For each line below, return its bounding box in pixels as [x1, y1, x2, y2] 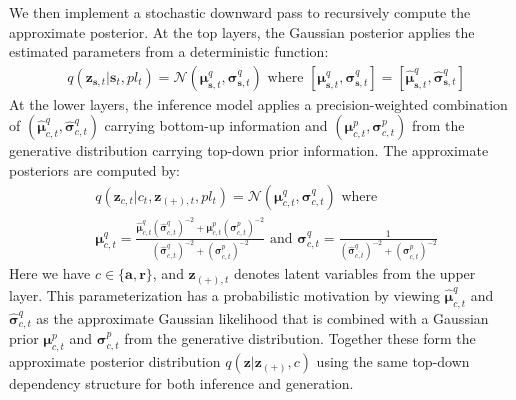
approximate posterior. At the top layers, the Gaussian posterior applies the [9, 21, 475, 42]
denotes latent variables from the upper [233, 263, 476, 284]
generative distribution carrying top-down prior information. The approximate [9, 140, 489, 161]
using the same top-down [316, 351, 470, 372]
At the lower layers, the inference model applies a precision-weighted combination [9, 93, 508, 114]
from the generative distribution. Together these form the [124, 328, 476, 349]
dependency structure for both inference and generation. [9, 373, 354, 394]
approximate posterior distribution [9, 351, 221, 372]
